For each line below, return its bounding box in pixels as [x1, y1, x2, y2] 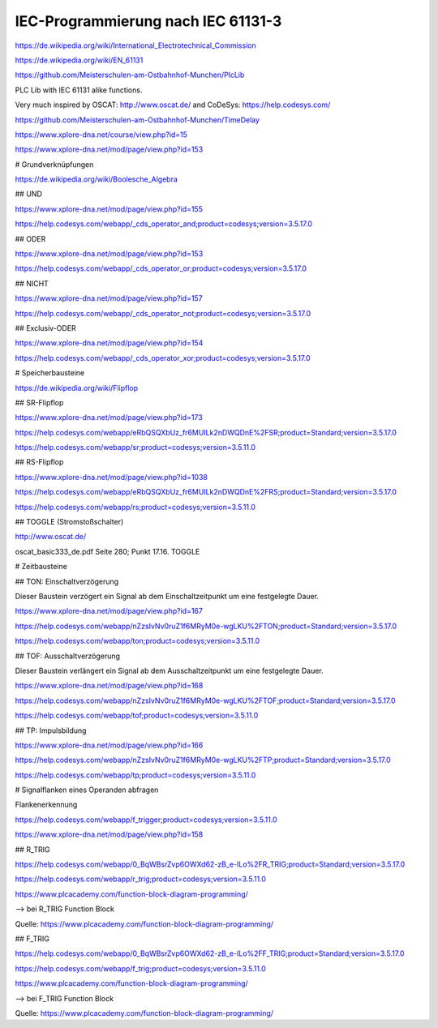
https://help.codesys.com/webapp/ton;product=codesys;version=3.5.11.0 [15, 636, 260, 646]
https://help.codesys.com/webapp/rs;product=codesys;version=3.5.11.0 [15, 502, 255, 512]
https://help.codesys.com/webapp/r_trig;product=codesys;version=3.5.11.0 [15, 874, 267, 884]
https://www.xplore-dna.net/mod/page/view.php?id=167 [15, 606, 203, 616]
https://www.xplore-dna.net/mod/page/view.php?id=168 [15, 681, 204, 691]
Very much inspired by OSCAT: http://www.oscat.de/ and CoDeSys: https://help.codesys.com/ [15, 100, 331, 109]
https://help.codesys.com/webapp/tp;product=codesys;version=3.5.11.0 [15, 770, 256, 780]
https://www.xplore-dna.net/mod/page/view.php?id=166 [15, 740, 204, 750]
